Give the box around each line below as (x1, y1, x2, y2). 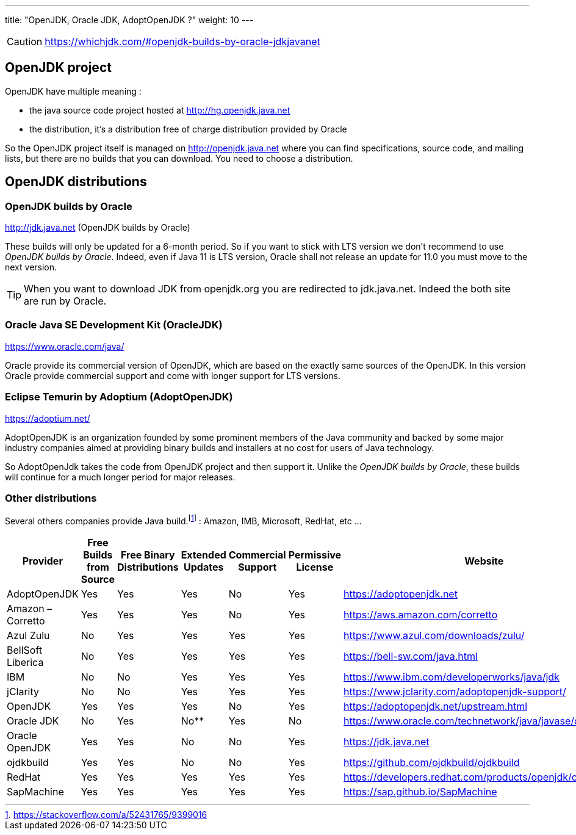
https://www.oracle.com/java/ (5, 341, 124, 352)
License (296, 560, 334, 573)
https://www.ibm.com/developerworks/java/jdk (344, 670, 560, 683)
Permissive (288, 548, 342, 561)
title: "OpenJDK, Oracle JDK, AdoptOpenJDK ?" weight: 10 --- (5, 15, 254, 25)
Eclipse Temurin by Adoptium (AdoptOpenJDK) (5, 391, 233, 403)
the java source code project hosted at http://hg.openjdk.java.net (29, 104, 290, 115)
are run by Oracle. (24, 295, 107, 308)
